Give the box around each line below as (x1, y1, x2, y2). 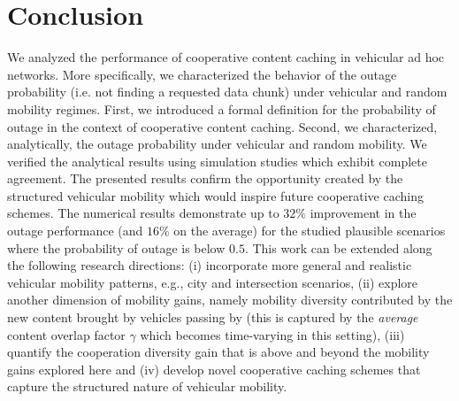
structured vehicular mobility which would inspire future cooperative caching (7, 186, 424, 204)
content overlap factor (7, 325, 126, 343)
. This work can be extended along (244, 238, 432, 257)
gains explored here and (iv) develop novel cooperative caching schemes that (7, 359, 421, 378)
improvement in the (310, 204, 417, 222)
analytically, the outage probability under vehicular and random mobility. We (7, 135, 427, 153)
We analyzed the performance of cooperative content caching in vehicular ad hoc (7, 48, 445, 66)
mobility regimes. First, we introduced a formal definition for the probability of (7, 99, 436, 118)
